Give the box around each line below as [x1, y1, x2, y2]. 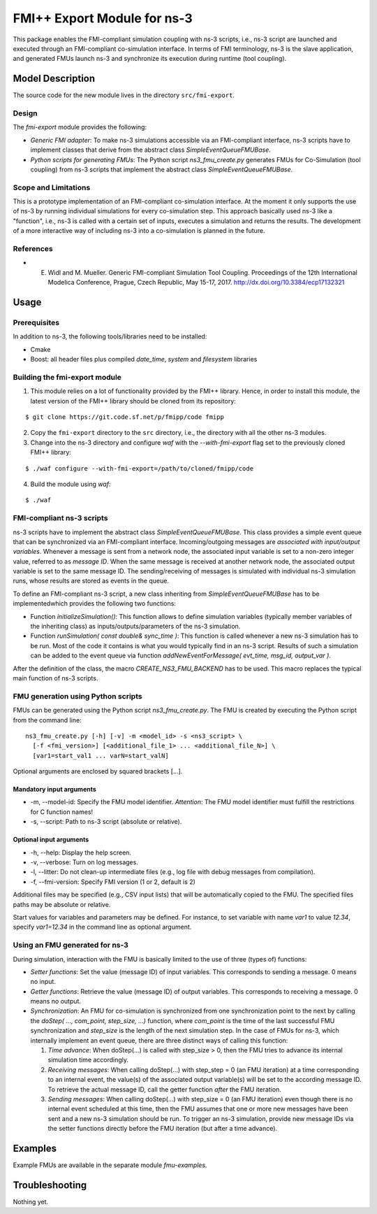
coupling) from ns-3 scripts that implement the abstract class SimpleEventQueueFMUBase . [30, 165, 293, 173]
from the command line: [13, 715, 82, 724]
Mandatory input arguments [13, 785, 97, 794]
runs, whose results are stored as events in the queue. [13, 577, 169, 585]
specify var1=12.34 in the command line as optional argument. [13, 923, 192, 931]
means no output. [30, 997, 82, 1006]
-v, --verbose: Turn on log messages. [30, 858, 139, 866]
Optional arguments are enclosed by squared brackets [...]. [13, 767, 183, 776]
